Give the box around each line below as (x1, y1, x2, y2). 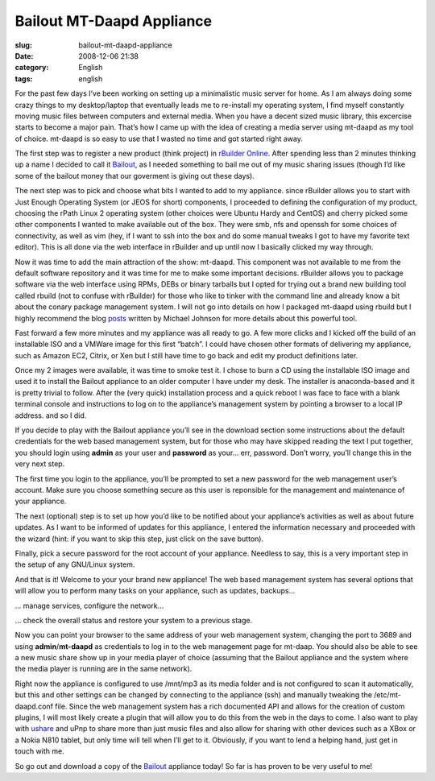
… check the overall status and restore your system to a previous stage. (14, 615, 253, 625)
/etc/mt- (373, 690, 402, 700)
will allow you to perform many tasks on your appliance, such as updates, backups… (14, 586, 296, 596)
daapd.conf (14, 701, 54, 711)
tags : (14, 73, 33, 84)
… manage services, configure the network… (14, 601, 164, 610)
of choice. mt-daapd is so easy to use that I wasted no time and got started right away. (14, 134, 304, 143)
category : (14, 63, 49, 72)
